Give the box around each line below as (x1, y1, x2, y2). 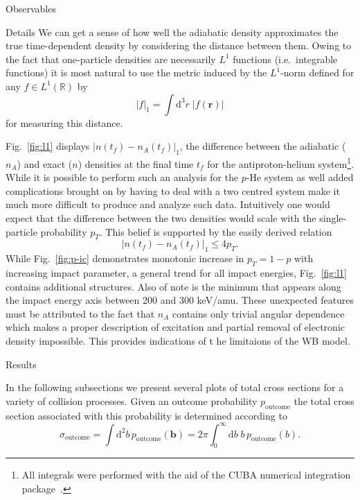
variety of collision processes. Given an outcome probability (6, 393, 258, 408)
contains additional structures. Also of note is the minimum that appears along (6, 279, 341, 293)
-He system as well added (246, 170, 354, 184)
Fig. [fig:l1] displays (6, 139, 90, 153)
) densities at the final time (78, 156, 194, 171)
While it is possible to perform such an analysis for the (6, 170, 239, 184)
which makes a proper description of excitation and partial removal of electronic (6, 320, 345, 334)
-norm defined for (280, 65, 354, 80)
